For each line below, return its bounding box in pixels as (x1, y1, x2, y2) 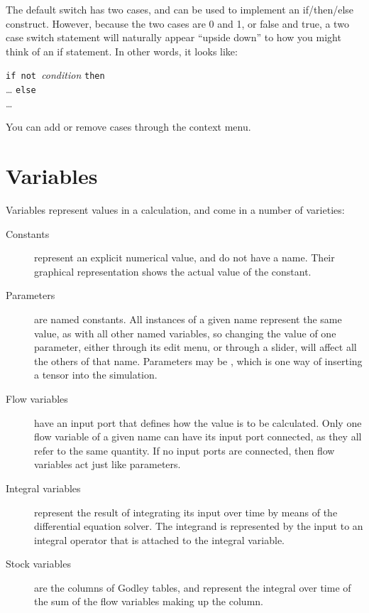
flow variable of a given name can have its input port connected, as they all (34, 429, 362, 444)
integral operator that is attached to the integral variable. (34, 532, 285, 547)
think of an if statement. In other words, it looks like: (6, 43, 238, 58)
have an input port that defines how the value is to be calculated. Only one (34, 415, 362, 430)
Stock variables (6, 556, 71, 571)
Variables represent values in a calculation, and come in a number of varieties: (6, 202, 345, 217)
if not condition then (6, 67, 105, 82)
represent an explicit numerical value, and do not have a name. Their (34, 250, 335, 265)
